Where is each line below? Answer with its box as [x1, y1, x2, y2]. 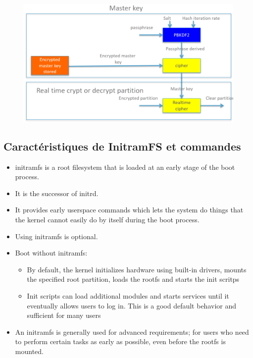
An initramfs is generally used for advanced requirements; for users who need [15, 326, 249, 337]
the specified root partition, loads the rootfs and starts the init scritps [27, 274, 240, 284]
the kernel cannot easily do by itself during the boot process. [15, 214, 200, 224]
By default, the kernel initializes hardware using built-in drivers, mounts [27, 264, 247, 274]
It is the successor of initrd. [15, 188, 99, 198]
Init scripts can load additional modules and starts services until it [27, 290, 229, 301]
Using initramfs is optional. [15, 231, 98, 241]
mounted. [15, 346, 44, 356]
